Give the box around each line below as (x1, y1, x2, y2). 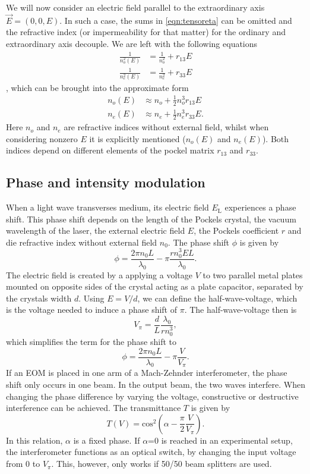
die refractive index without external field (6, 236, 157, 248)
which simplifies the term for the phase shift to (6, 335, 176, 348)
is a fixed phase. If (73, 434, 140, 446)
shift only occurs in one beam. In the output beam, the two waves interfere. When (6, 378, 305, 391)
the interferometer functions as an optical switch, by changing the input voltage (6, 445, 296, 458)
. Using (78, 291, 105, 304)
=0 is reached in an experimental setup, (148, 434, 293, 446)
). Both (262, 132, 289, 145)
